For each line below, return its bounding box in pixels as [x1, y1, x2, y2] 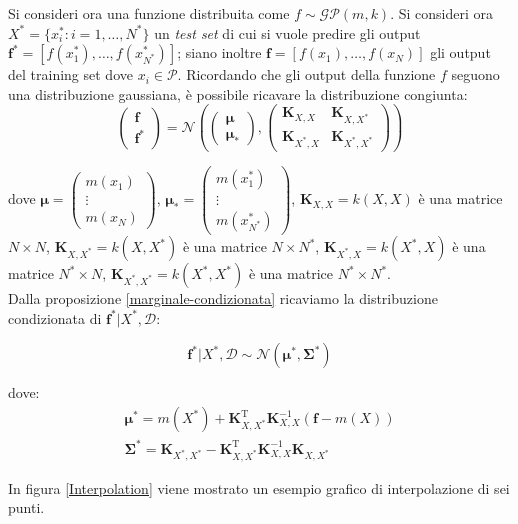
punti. [8, 497, 45, 518]
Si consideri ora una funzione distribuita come [8, 3, 290, 23]
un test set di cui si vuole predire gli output [154, 22, 421, 43]
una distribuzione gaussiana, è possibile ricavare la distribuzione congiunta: [8, 83, 468, 104]
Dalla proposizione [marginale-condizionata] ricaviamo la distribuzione [8, 288, 438, 309]
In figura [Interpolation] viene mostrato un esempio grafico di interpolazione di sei [8, 477, 510, 498]
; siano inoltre [177, 42, 262, 63]
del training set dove [8, 64, 133, 85]
